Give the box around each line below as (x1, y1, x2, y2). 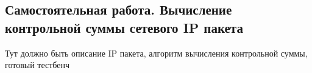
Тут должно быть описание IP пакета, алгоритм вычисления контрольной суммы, (5, 46, 308, 59)
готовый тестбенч (5, 58, 70, 71)
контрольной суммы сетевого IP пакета (5, 18, 243, 36)
